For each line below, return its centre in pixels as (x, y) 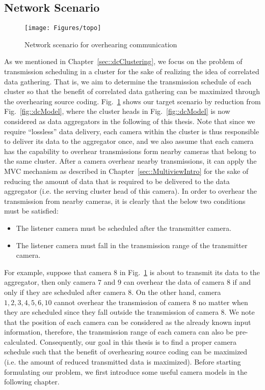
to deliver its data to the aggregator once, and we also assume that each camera (129, 141)
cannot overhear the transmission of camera (122, 302)
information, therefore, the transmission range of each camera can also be (119, 332)
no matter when (223, 302)
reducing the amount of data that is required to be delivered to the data (117, 181)
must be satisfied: (31, 211)
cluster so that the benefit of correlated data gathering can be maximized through (132, 91)
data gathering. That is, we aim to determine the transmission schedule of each (128, 81)
